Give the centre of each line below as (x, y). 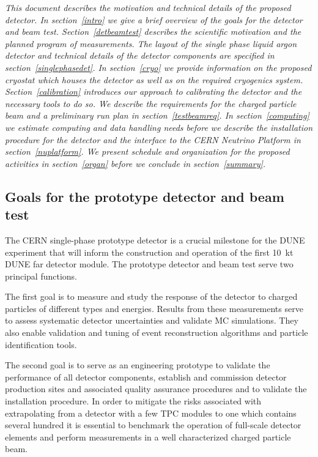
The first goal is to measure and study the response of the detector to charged (151, 296)
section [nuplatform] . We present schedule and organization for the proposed (147, 151)
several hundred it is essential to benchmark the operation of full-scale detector (153, 425)
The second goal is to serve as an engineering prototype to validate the (138, 365)
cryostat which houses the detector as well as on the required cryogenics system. (154, 79)
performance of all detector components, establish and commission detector (146, 377)
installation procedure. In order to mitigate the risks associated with (133, 401)
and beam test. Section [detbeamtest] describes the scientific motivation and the (153, 32)
